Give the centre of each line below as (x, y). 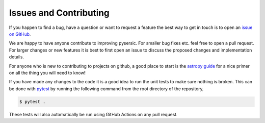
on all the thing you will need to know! (47, 73)
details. (16, 57)
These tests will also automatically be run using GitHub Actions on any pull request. (93, 114)
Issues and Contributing (59, 13)
